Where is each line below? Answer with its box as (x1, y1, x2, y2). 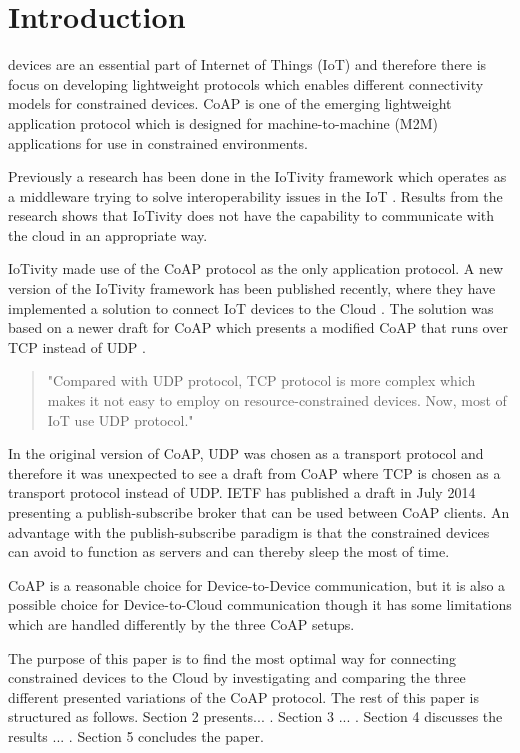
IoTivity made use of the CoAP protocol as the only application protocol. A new (8, 258, 504, 279)
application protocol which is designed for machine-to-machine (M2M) (8, 112, 438, 133)
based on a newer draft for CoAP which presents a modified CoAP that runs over (8, 317, 508, 338)
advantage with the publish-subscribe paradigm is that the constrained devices (8, 521, 490, 542)
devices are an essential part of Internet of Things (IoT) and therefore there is (8, 54, 487, 75)
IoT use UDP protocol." (47, 409, 194, 430)
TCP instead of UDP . (8, 336, 146, 357)
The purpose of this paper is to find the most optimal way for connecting (8, 647, 457, 668)
